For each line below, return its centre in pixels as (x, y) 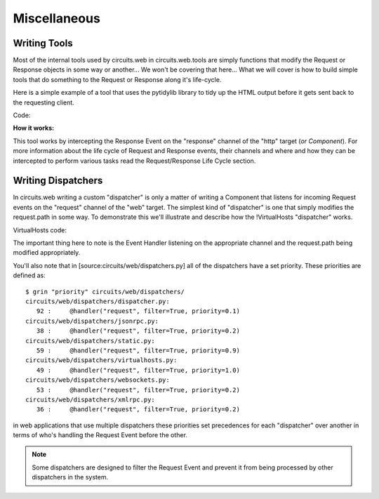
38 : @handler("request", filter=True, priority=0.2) (138, 331)
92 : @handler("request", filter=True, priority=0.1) (138, 311)
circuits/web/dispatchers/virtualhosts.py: (101, 360)
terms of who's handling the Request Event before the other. (100, 435)
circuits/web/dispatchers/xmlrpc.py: (91, 399)
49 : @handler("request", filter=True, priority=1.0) (138, 370)
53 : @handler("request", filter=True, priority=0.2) (138, 390)
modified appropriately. (47, 253)
